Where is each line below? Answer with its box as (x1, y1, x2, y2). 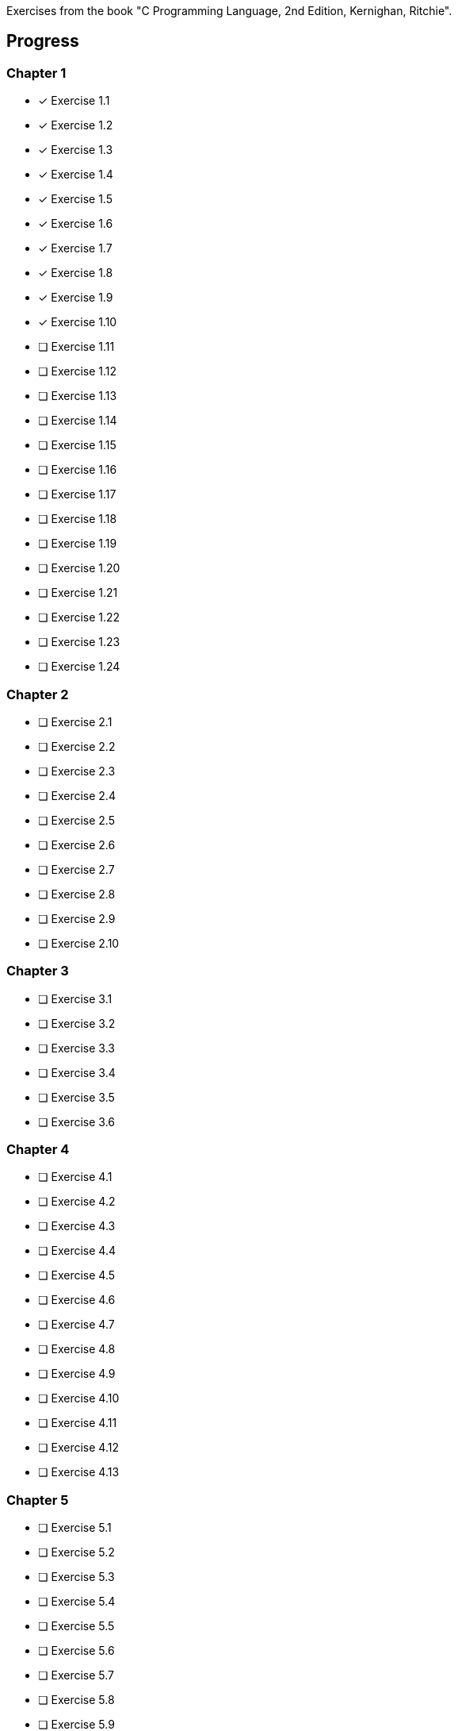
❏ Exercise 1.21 (38, 586, 118, 600)
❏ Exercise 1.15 (38, 438, 116, 452)
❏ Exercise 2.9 (38, 911, 116, 925)
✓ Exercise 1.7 (38, 241, 113, 256)
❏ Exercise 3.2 (38, 1016, 116, 1030)
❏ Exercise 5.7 (38, 1668, 114, 1683)
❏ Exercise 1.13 (38, 389, 117, 403)
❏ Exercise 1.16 (38, 463, 117, 477)
